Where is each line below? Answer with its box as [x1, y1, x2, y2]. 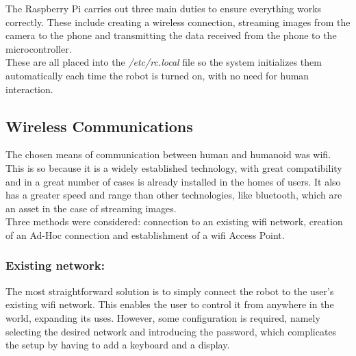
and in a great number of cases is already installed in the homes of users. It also [5, 174, 341, 188]
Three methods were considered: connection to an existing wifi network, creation [5, 214, 343, 229]
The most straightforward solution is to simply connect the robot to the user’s [5, 283, 334, 298]
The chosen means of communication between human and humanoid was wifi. [5, 147, 331, 162]
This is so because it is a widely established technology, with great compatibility [5, 160, 342, 175]
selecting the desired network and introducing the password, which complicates [5, 324, 337, 338]
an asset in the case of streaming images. [5, 201, 177, 215]
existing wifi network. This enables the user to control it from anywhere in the [5, 297, 334, 311]
